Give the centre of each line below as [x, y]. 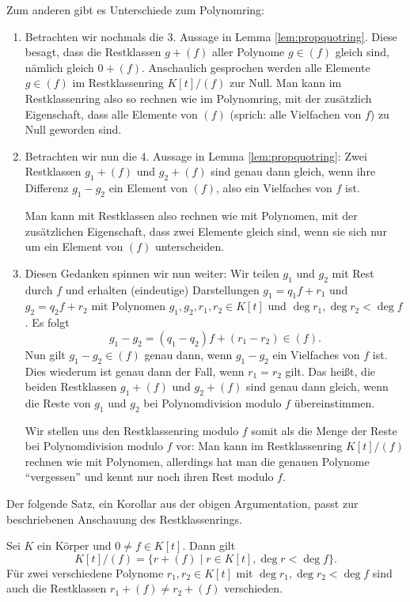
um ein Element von [74, 246]
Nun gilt [45, 354]
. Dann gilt [209, 545]
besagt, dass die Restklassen [93, 52]
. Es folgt [47, 322]
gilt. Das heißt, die [330, 371]
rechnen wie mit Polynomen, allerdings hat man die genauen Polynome [197, 461]
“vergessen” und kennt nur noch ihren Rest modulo [149, 477]
